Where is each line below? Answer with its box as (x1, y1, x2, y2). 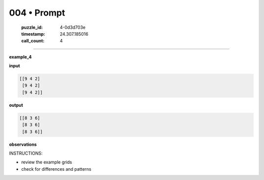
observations (9, 141, 37, 147)
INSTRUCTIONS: (9, 150, 43, 156)
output (9, 102, 23, 108)
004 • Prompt (9, 7, 66, 18)
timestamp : (21, 31, 45, 37)
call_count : (21, 38, 45, 44)
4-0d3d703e (60, 24, 86, 30)
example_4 (9, 54, 32, 60)
